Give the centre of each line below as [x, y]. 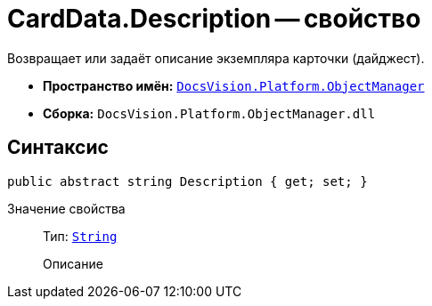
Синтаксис [58, 148]
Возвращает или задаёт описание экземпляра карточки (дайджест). [216, 58]
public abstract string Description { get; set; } [187, 181]
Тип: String [80, 236]
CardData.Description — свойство [214, 19]
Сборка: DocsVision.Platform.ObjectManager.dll [209, 113]
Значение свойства [66, 208]
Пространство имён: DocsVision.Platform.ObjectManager [234, 85]
